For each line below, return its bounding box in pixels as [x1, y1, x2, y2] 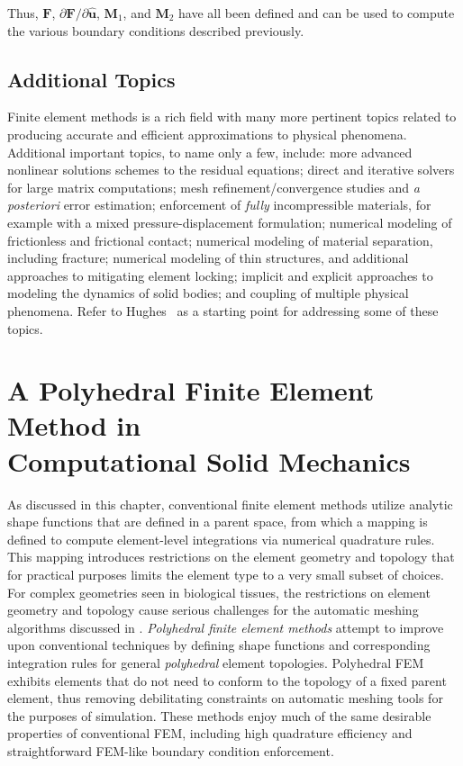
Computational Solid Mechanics [7, 442, 411, 479]
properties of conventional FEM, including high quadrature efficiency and [7, 724, 413, 743]
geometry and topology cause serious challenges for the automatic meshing [7, 600, 419, 619]
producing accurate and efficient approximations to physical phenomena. [7, 124, 407, 143]
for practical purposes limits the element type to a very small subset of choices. [7, 564, 444, 583]
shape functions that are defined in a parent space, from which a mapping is [7, 512, 428, 531]
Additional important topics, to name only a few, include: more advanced [7, 142, 413, 161]
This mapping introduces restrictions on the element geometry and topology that [7, 547, 455, 566]
